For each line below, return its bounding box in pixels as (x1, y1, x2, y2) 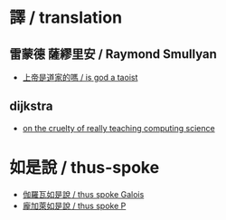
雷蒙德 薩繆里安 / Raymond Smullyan (9, 46, 217, 62)
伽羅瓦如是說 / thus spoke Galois (22, 188, 145, 199)
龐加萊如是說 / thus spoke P (22, 200, 127, 211)
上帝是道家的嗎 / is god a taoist (22, 72, 138, 82)
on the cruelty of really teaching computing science (22, 122, 215, 133)
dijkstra (9, 99, 53, 114)
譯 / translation (9, 7, 123, 28)
